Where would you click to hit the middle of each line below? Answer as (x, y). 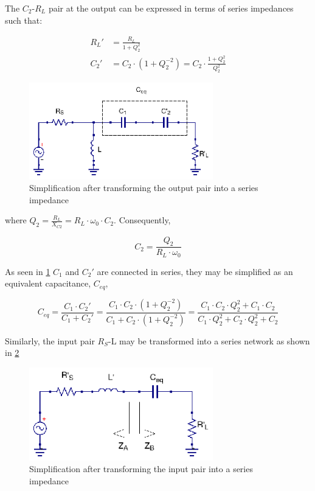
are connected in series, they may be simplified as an (195, 271)
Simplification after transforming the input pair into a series (141, 469)
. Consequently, (142, 220)
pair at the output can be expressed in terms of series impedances (171, 8)
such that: (24, 20)
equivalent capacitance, (48, 283)
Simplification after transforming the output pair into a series (144, 188)
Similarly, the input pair (50, 340)
